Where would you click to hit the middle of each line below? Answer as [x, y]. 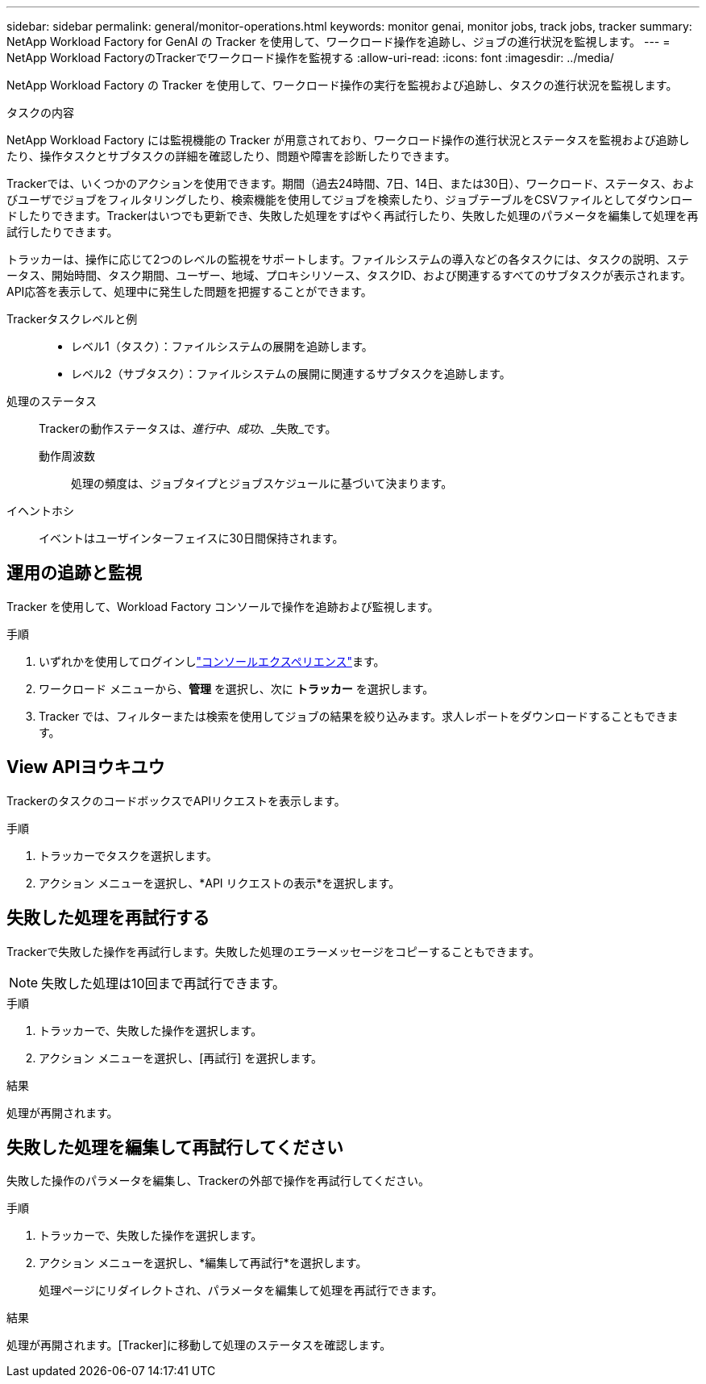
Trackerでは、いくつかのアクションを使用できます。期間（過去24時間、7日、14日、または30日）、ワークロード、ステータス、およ [351, 183]
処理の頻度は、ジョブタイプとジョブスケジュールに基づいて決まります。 [262, 483]
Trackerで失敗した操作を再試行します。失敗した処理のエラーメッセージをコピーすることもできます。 [273, 951]
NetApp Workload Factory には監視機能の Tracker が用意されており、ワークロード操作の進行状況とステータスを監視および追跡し [348, 140]
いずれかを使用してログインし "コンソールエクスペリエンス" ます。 [212, 661]
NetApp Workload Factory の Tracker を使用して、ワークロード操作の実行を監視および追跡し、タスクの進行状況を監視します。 [342, 85]
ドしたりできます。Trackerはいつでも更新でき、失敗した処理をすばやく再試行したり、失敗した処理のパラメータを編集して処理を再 [353, 216]
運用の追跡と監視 [74, 573]
